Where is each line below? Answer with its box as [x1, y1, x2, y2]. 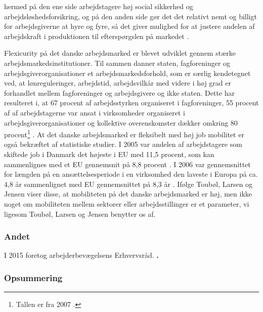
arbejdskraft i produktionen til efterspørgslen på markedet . [4, 30, 189, 41]
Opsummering [4, 271, 63, 284]
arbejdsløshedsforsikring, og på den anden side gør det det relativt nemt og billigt [4, 11, 257, 21]
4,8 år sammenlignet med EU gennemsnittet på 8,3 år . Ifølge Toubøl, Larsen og [4, 178, 253, 189]
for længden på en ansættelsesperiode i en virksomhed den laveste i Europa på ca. [4, 169, 258, 179]
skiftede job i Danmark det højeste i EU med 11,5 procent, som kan [4, 148, 214, 159]
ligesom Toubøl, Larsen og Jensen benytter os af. [4, 208, 156, 219]
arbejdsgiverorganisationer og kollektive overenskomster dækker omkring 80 [4, 117, 238, 128]
